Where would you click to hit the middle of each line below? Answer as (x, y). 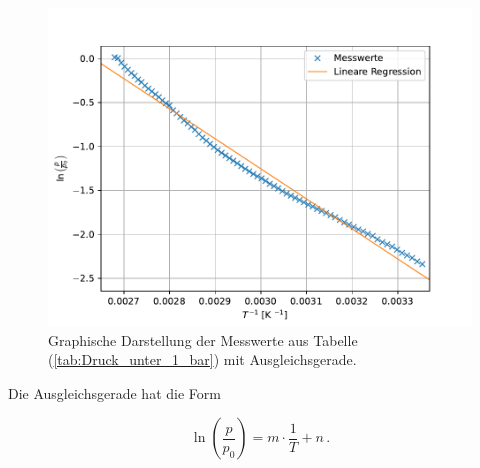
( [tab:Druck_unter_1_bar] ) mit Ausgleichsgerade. (202, 359)
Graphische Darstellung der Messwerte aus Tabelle (203, 339)
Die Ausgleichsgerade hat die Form (114, 392)
